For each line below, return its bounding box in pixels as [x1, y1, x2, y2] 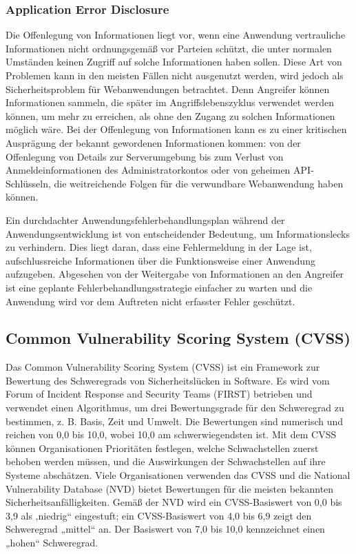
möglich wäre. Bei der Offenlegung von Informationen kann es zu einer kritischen [6, 122, 347, 136]
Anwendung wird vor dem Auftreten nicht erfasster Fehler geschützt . [6, 294, 295, 308]
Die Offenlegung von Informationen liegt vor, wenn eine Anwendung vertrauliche [6, 28, 346, 42]
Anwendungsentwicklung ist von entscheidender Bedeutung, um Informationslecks [6, 226, 350, 240]
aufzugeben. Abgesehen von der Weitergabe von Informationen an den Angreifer [6, 267, 344, 281]
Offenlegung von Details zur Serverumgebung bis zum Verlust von [6, 149, 284, 163]
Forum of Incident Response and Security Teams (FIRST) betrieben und [6, 387, 313, 401]
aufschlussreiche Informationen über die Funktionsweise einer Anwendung [6, 253, 315, 267]
